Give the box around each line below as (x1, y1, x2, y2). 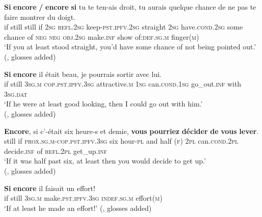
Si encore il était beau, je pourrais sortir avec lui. (4, 68, 162, 79)
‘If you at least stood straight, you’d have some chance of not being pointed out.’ (4, 41, 256, 52)
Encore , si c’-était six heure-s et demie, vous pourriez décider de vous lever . (4, 125, 259, 136)
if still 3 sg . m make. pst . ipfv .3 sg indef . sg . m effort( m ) (4, 193, 163, 203)
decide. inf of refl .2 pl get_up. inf (4, 145, 108, 156)
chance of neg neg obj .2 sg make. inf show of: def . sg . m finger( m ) (4, 31, 199, 42)
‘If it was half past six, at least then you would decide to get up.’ (4, 155, 206, 166)
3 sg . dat (4, 88, 28, 99)
